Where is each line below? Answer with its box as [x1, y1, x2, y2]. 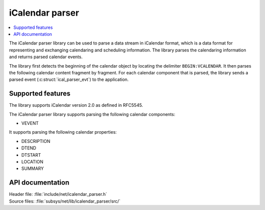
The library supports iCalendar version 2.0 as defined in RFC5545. [9, 102, 143, 108]
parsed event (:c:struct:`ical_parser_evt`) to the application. [9, 76, 129, 83]
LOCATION [21, 159, 44, 164]
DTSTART [21, 152, 41, 158]
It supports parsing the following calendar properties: [9, 129, 117, 135]
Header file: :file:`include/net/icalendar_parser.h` [9, 191, 107, 197]
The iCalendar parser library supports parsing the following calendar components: [9, 111, 175, 117]
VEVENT [21, 120, 39, 126]
